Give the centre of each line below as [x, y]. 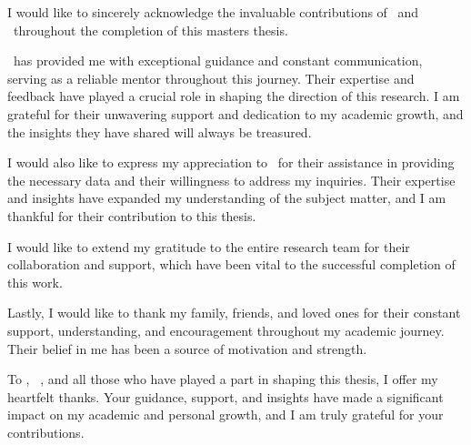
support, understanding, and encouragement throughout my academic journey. [226, 330]
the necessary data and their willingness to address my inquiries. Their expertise [231, 180]
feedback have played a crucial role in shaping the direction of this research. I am [234, 96]
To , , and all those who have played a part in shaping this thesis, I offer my [223, 379]
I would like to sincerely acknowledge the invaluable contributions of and [213, 12]
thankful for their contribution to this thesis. [132, 215]
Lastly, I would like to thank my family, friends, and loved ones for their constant [234, 313]
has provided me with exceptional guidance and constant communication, [218, 61]
